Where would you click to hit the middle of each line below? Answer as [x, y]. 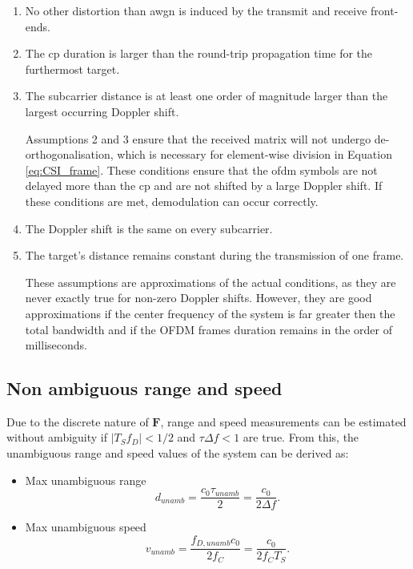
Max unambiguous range [86, 480]
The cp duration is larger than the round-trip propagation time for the [199, 53]
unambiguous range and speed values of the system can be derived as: [178, 453]
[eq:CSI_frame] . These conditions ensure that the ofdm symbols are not [201, 169]
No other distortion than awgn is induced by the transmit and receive [196, 10]
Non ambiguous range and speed [144, 388]
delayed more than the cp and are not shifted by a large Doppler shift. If [204, 186]
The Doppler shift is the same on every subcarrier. [149, 228]
